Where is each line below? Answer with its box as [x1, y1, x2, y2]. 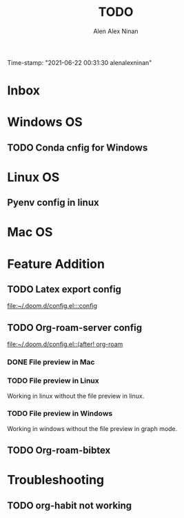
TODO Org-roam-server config [7, 322, 143, 334]
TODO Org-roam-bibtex [7, 445, 111, 457]
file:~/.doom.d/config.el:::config [7, 302, 98, 310]
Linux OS [7, 169, 60, 185]
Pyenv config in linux [7, 197, 99, 209]
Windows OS [7, 115, 83, 130]
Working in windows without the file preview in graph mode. [7, 424, 178, 432]
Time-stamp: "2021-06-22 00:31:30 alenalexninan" [7, 58, 152, 66]
